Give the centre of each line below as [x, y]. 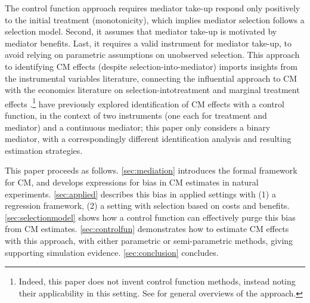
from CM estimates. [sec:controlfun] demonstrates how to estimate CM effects [147, 229]
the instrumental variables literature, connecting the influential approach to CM [151, 78]
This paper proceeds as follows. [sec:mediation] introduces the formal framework [151, 170]
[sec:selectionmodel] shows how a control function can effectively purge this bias [150, 217]
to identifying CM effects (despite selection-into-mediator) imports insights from [151, 66]
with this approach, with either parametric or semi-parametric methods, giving [149, 240]
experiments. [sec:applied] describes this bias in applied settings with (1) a [140, 194]
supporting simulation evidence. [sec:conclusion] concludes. [112, 252]
